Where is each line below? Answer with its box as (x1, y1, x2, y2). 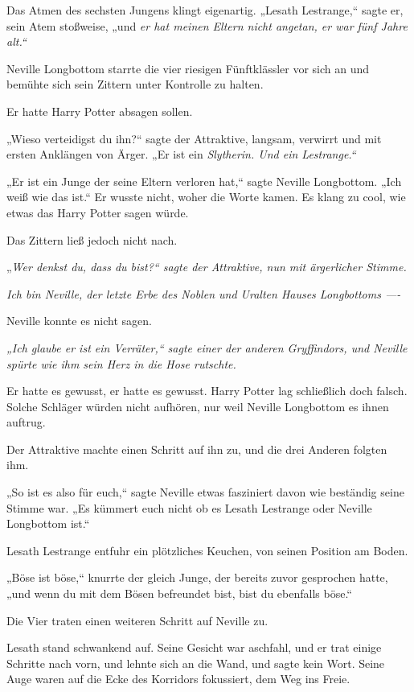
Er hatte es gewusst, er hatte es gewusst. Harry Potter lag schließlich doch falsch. (6, 382, 408, 399)
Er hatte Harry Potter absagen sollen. (6, 102, 193, 119)
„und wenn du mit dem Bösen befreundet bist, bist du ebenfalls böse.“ (6, 585, 352, 602)
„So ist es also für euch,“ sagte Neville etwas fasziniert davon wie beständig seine (6, 484, 404, 500)
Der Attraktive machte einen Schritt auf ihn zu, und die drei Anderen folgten (6, 440, 387, 457)
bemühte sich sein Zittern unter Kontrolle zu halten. (6, 76, 264, 93)
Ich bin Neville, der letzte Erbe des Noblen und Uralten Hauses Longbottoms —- (6, 285, 401, 302)
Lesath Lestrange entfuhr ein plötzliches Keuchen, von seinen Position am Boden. (6, 542, 408, 558)
